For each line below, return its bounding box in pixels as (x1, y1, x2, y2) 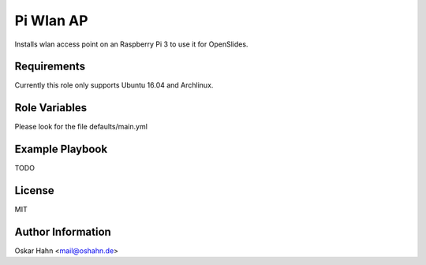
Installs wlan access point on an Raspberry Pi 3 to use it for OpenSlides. (14, 39, 248, 49)
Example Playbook (14, 143, 108, 156)
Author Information (14, 225, 112, 238)
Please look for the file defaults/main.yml (14, 122, 148, 132)
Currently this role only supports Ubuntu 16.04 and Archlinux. (14, 80, 214, 90)
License (14, 184, 54, 197)
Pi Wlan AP (14, 12, 88, 29)
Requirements (14, 60, 86, 73)
